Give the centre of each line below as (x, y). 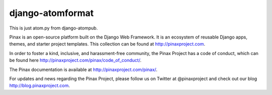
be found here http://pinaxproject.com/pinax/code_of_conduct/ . (75, 60)
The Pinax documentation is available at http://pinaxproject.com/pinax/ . (83, 69)
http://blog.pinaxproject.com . (40, 85)
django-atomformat (52, 13)
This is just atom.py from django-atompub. (54, 28)
